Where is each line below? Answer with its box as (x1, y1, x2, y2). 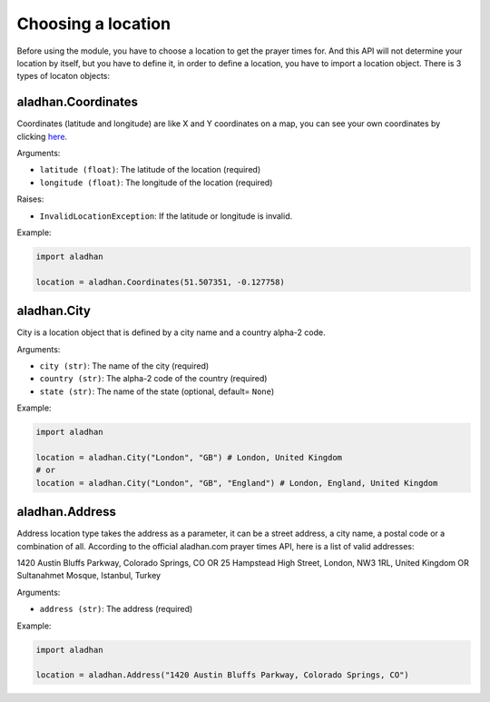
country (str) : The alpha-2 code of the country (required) (39, 373, 268, 384)
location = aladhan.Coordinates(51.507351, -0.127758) (35, 277, 285, 287)
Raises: (16, 193, 44, 204)
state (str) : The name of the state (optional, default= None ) (39, 386, 275, 397)
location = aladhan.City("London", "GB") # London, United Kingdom (35, 452, 343, 462)
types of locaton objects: (16, 71, 111, 82)
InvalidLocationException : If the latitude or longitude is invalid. (39, 210, 293, 222)
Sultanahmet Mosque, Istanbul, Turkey (16, 570, 162, 581)
